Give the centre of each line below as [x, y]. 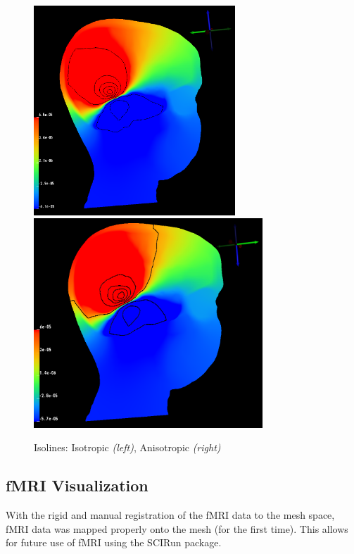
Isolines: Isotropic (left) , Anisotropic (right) [127, 447]
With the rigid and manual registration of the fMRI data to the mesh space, [170, 515]
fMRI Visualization [77, 485]
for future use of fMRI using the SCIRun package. [114, 542]
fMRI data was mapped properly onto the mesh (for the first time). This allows [177, 528]
